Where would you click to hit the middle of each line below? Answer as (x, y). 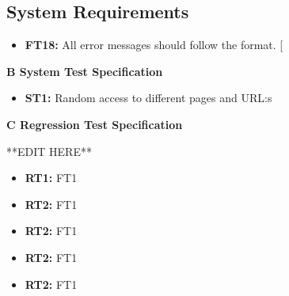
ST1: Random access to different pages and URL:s (148, 98)
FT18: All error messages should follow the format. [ (154, 45)
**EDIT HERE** (49, 151)
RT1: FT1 (51, 178)
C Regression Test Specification (95, 124)
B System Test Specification (85, 71)
